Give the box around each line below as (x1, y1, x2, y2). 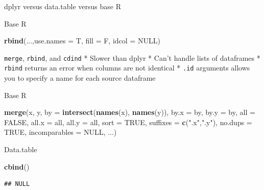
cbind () (4, 161, 30, 172)
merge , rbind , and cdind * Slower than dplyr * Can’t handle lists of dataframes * (4, 52, 260, 63)
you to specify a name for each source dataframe (4, 73, 156, 83)
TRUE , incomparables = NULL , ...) (4, 127, 117, 137)
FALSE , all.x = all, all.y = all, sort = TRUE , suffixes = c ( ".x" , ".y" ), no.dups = (4, 116, 252, 127)
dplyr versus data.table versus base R (4, 1, 121, 11)
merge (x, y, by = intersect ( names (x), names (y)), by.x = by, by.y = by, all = (4, 107, 255, 117)
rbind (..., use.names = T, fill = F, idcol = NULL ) (4, 35, 160, 46)
